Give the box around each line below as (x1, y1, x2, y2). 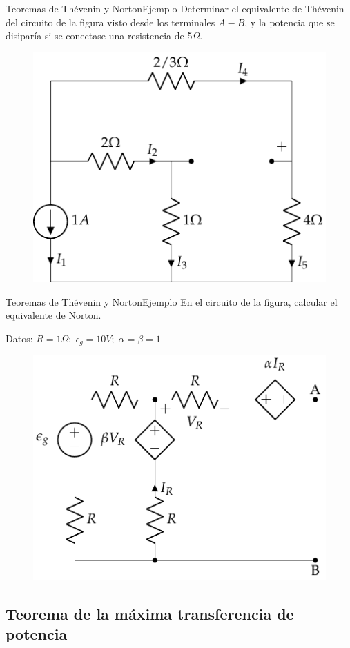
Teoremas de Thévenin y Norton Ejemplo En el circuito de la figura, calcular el (6, 294, 338, 308)
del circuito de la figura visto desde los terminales (6, 14, 215, 29)
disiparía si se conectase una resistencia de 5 (6, 28, 193, 43)
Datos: (6, 331, 33, 345)
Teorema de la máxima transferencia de (6, 602, 294, 624)
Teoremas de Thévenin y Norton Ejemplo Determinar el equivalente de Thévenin (6, 1, 344, 15)
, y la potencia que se (244, 14, 335, 29)
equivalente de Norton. (6, 308, 101, 322)
